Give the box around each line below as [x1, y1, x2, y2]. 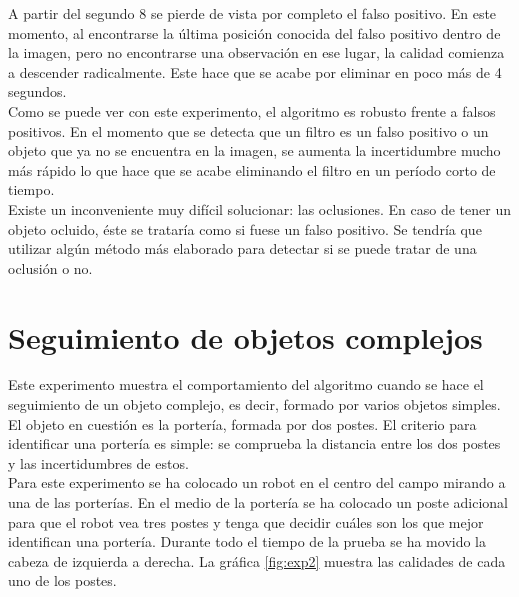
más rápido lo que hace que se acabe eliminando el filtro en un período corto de [8, 159, 496, 180]
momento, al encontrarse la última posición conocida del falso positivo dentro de [8, 22, 501, 43]
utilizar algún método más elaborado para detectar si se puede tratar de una [8, 238, 477, 259]
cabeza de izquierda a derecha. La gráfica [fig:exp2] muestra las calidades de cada [8, 550, 506, 571]
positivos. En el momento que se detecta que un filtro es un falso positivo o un [8, 120, 489, 141]
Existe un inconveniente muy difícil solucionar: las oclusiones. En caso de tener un [8, 198, 511, 219]
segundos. [8, 81, 67, 102]
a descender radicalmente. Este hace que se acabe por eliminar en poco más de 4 [8, 61, 502, 82]
